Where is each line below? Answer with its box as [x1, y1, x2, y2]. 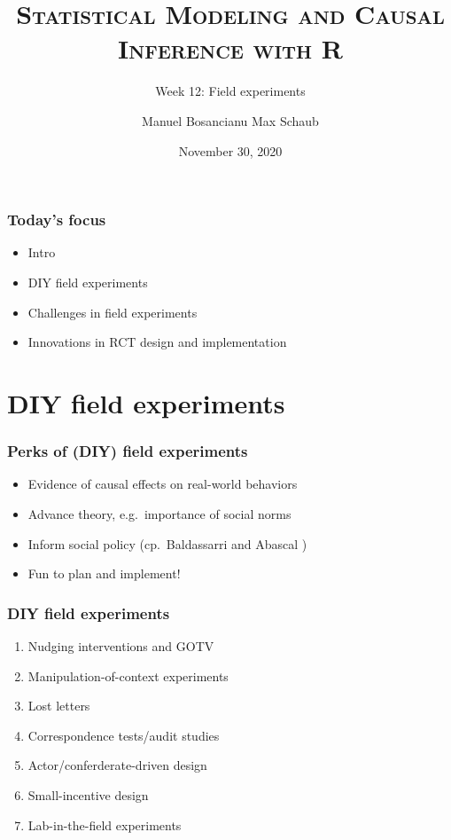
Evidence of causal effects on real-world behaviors [27, 475, 298, 493]
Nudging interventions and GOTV [27, 636, 214, 655]
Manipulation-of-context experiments [27, 666, 229, 685]
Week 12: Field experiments [155, 82, 306, 100]
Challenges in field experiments [27, 302, 198, 321]
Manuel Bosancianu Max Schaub [142, 111, 319, 130]
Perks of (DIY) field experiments [7, 440, 248, 462]
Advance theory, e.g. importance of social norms [27, 504, 292, 522]
